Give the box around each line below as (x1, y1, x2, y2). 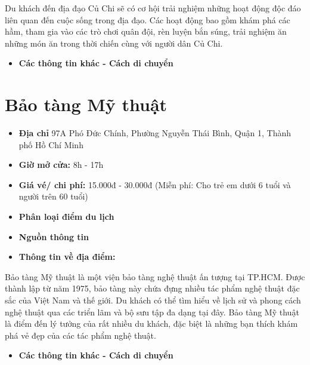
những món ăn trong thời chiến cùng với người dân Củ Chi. (5, 36, 223, 49)
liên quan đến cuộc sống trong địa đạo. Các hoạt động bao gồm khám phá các (5, 13, 290, 26)
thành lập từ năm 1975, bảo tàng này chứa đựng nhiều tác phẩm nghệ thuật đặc (5, 282, 300, 295)
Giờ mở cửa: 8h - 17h (18, 158, 104, 171)
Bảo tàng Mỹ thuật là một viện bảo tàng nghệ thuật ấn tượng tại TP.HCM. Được (5, 270, 305, 283)
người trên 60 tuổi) (18, 190, 88, 203)
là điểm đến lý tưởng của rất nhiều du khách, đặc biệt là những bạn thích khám (5, 317, 298, 330)
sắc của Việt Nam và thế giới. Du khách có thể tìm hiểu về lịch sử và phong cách (5, 294, 301, 306)
